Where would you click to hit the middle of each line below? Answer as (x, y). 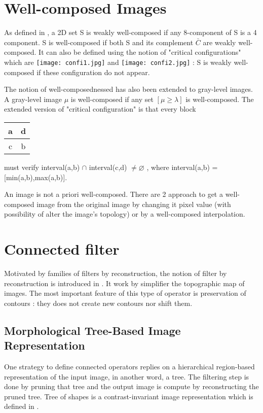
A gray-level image (33, 99)
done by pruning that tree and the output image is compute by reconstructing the (131, 386)
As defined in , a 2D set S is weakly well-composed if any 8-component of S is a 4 (130, 32)
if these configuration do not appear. (93, 72)
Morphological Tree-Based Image (92, 330)
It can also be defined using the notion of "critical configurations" (140, 52)
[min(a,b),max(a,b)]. (36, 177)
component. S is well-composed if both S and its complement (99, 42)
